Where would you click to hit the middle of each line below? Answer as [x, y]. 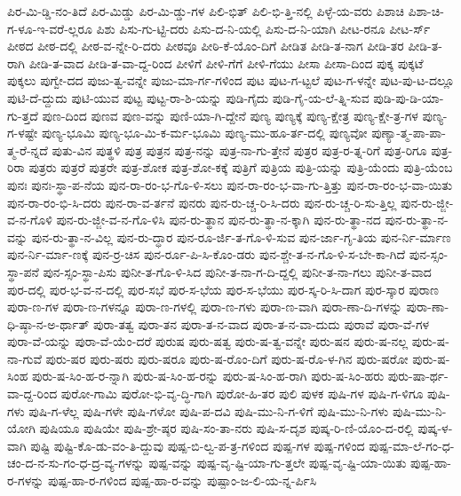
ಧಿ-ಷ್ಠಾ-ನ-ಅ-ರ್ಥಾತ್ [48, 323]
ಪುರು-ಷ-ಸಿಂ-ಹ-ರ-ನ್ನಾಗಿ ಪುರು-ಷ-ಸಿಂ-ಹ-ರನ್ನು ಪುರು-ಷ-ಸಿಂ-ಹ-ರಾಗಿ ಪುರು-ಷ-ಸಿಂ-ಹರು [208, 376]
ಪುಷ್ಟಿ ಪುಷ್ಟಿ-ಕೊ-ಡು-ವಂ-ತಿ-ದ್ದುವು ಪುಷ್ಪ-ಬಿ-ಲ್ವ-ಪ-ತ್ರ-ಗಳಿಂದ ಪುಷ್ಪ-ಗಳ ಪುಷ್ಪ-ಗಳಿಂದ [198, 445]
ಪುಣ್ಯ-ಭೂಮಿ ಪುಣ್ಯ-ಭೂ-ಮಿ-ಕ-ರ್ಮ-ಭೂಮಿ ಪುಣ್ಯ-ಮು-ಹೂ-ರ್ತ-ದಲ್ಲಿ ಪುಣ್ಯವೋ [205, 133]
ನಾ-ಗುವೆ [24, 358]
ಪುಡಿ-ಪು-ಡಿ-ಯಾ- [409, 97]
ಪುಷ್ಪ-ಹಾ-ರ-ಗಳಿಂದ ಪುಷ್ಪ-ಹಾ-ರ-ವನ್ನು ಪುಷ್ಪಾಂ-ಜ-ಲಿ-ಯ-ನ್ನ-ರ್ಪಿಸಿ [183, 480]
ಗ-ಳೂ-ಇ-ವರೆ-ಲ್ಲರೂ [50, 28]
